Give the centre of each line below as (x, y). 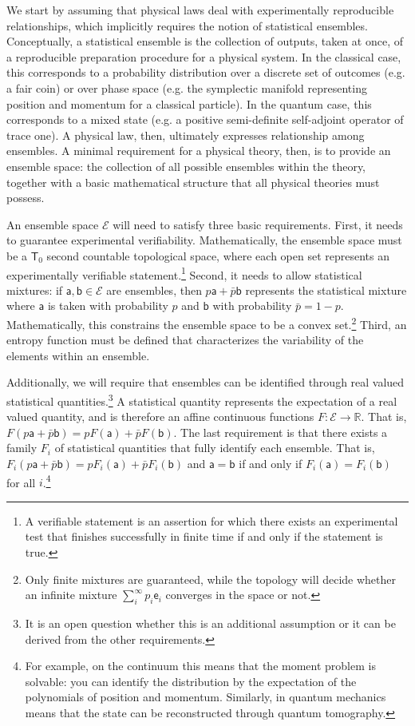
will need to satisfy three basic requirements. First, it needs (258, 224)
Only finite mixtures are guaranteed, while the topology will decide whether (210, 579)
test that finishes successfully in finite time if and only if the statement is (204, 536)
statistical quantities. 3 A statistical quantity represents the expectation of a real (202, 399)
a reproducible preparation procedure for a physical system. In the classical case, (204, 56)
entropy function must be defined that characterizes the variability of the (185, 340)
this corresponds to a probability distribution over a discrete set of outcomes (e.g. (206, 72)
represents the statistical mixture (326, 290)
